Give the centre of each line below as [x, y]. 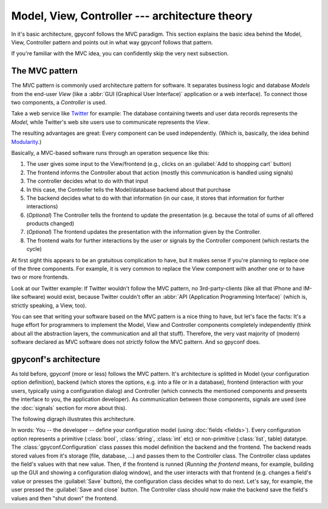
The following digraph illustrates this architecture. [73, 419]
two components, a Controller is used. [59, 103]
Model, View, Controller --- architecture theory [132, 16]
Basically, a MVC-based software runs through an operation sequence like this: [110, 152]
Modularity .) [26, 142]
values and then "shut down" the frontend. [64, 498]
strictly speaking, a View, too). [49, 305]
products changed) [50, 224]
